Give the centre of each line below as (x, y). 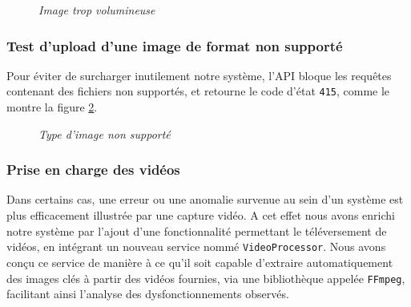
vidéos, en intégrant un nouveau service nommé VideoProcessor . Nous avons (196, 246)
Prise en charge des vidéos (93, 170)
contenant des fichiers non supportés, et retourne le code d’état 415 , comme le (198, 91)
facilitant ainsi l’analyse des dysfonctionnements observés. (148, 294)
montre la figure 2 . (52, 107)
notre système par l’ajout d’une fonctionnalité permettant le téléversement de (197, 230)
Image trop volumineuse (97, 10)
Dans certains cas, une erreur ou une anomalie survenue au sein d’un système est (205, 199)
